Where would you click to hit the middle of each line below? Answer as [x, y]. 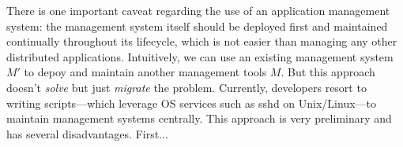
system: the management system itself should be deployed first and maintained [197, 26]
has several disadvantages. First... [87, 133]
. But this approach [328, 72]
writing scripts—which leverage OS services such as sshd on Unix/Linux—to [192, 103]
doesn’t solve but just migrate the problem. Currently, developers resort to [186, 87]
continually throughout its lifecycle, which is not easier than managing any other [202, 41]
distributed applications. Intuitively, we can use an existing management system [200, 56]
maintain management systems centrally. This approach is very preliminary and [199, 118]
